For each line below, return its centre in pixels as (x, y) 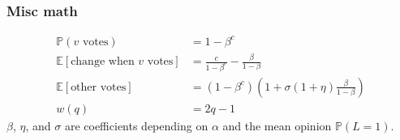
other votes (99, 87)
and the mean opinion (277, 126)
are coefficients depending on (136, 126)
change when (103, 62)
